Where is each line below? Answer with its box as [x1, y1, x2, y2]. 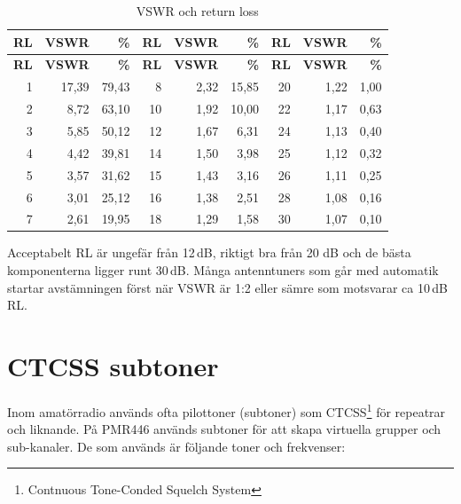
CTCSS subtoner [7, 348, 219, 383]
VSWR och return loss [136, 2, 259, 20]
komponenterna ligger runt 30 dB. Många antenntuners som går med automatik [7, 261, 439, 280]
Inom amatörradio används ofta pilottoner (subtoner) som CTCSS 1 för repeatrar [7, 399, 446, 421]
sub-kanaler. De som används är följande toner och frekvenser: [7, 437, 346, 455]
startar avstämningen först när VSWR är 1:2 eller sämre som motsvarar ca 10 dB [7, 278, 448, 296]
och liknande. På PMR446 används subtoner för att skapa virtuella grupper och [7, 420, 441, 438]
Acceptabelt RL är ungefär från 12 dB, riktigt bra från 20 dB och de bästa [7, 243, 411, 262]
